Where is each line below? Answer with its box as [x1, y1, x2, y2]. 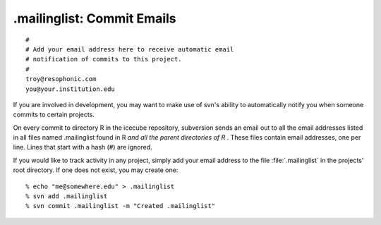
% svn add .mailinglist [25, 193, 108, 200]
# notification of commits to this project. [25, 55, 183, 63]
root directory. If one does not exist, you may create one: [13, 166, 179, 174]
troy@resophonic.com [25, 75, 97, 83]
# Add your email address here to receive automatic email [25, 45, 234, 53]
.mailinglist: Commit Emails [13, 11, 176, 26]
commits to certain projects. [13, 110, 95, 119]
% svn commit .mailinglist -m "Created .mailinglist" [25, 202, 215, 210]
